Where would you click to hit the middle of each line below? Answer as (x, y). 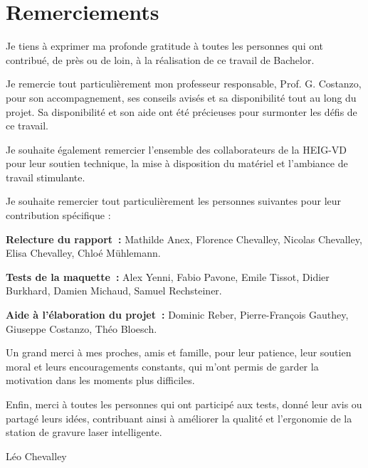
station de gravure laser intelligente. (84, 432)
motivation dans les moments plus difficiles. (100, 380)
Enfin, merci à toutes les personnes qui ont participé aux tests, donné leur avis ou (184, 404)
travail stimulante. (46, 177)
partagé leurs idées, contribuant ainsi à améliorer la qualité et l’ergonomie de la (179, 418)
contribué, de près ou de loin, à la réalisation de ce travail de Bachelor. (160, 59)
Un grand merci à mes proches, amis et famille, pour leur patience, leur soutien (179, 352)
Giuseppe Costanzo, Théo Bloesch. (82, 328)
